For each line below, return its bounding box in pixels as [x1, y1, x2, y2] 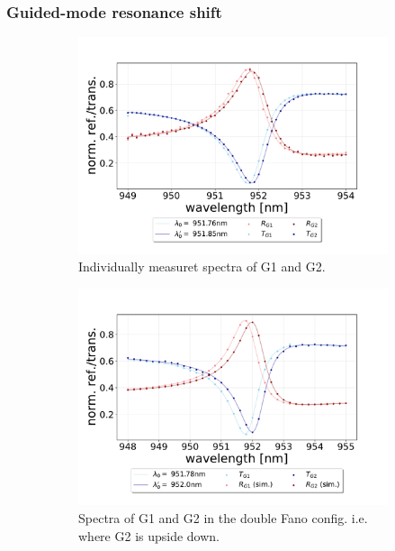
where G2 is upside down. [78, 526, 220, 545]
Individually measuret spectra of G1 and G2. [78, 257, 326, 276]
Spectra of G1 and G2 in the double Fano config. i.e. [78, 509, 368, 528]
